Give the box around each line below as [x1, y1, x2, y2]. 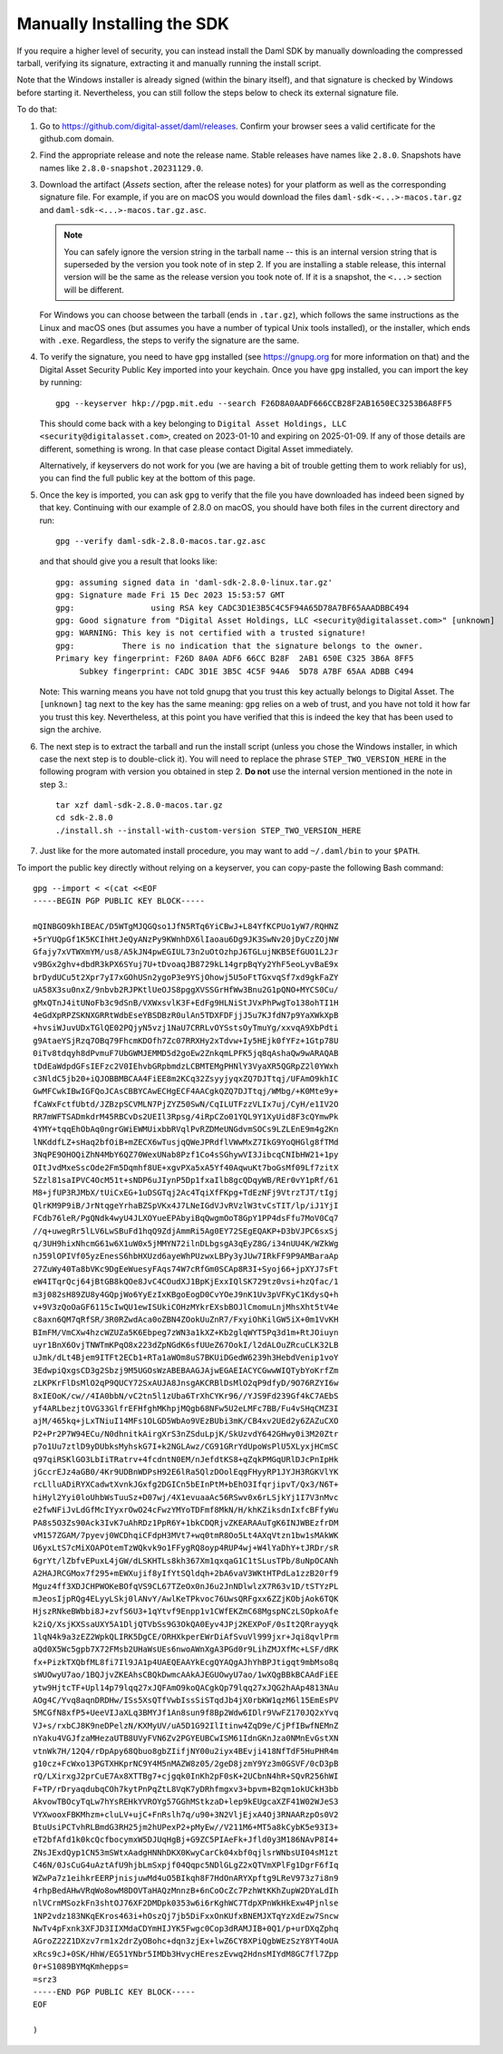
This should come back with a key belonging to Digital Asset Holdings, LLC [39, 418, 347, 429]
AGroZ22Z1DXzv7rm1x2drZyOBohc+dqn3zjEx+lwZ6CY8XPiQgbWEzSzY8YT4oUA [33, 1936, 339, 1946]
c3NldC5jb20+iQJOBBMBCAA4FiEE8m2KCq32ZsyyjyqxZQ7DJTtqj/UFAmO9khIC [33, 1073, 339, 1083]
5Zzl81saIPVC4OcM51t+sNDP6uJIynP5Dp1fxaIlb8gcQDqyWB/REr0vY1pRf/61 [33, 1175, 339, 1186]
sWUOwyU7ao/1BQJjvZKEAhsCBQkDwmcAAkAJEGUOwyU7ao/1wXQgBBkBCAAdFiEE [33, 1670, 339, 1681]
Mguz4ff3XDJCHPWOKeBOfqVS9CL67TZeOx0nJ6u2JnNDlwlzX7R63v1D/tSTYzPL [33, 1581, 339, 1591]
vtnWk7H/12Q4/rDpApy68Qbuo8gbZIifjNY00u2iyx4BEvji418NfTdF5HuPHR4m [33, 1746, 339, 1756]
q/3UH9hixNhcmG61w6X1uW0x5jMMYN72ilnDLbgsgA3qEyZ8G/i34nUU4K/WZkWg [33, 1238, 339, 1248]
